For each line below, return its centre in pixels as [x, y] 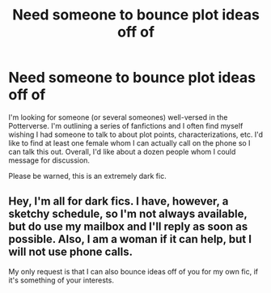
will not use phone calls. [71, 252]
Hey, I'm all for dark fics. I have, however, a [119, 201]
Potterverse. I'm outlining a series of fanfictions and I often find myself [126, 125]
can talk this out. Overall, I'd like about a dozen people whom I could [122, 151]
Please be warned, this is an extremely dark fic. [88, 176]
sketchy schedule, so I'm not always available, [128, 214]
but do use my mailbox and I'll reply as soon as [128, 227]
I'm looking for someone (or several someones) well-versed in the [118, 117]
